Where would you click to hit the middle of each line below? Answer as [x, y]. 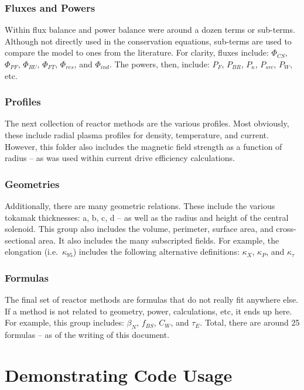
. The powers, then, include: [159, 64]
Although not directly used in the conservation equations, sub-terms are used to [148, 41]
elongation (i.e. [32, 252]
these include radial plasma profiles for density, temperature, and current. [137, 135]
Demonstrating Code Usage [119, 374]
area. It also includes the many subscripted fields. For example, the [159, 240]
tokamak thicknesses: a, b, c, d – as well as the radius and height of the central [147, 217]
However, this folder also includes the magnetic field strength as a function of [144, 146]
